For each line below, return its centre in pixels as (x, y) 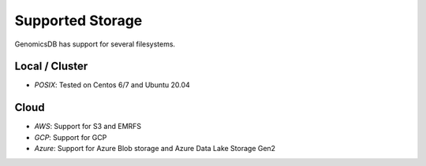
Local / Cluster (51, 66)
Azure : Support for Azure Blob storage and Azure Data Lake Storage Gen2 (155, 149)
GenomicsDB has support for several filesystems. (95, 44)
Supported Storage (78, 20)
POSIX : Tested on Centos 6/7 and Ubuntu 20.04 (112, 85)
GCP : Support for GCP (71, 137)
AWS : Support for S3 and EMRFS (88, 127)
